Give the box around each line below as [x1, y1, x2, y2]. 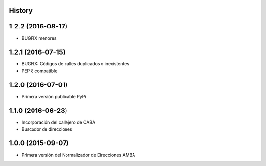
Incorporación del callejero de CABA [21, 119, 96, 125]
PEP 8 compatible [21, 68, 58, 74]
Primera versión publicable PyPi [21, 93, 86, 99]
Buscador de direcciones [21, 126, 72, 132]
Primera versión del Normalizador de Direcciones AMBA [21, 152, 135, 158]
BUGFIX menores [21, 35, 57, 41]
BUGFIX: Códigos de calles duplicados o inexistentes [21, 61, 130, 67]
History [9, 6, 33, 15]
